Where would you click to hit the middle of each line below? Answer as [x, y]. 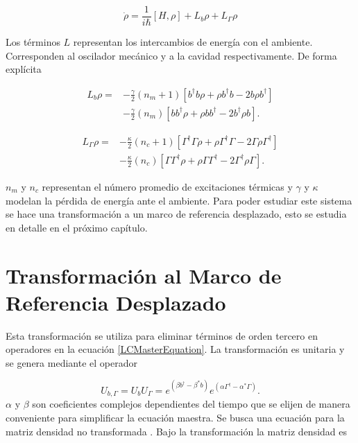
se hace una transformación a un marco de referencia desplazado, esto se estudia [176, 214]
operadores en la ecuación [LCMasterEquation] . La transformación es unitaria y [175, 349]
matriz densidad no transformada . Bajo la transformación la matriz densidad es [177, 431]
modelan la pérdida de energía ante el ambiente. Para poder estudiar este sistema [179, 200]
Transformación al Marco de [144, 275]
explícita [24, 69]
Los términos [33, 42]
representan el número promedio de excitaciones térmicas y [167, 186]
